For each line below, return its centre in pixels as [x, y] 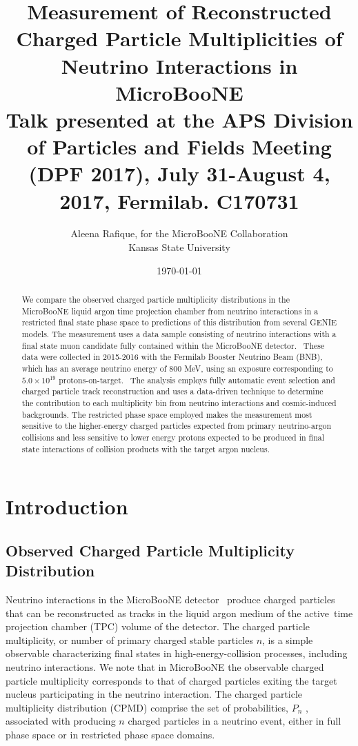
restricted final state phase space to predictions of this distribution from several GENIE [179, 322]
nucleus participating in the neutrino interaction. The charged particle [154, 694]
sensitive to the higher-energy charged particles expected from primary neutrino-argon [177, 426]
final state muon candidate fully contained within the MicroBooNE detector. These [173, 345]
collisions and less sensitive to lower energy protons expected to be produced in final [173, 437]
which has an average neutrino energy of [94, 368]
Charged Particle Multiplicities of [179, 38]
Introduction [67, 506]
